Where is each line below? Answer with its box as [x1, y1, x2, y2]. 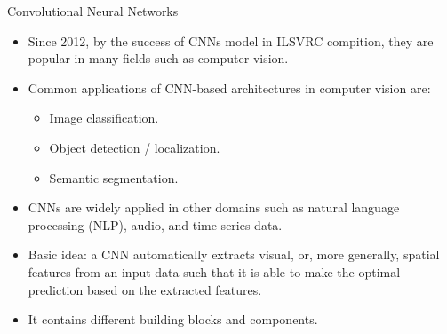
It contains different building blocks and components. [28, 310, 318, 329]
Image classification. [49, 108, 159, 127]
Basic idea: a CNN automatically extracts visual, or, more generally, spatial [28, 245, 440, 264]
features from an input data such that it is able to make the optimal [28, 262, 401, 281]
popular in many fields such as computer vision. [28, 49, 289, 68]
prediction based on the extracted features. [28, 280, 262, 298]
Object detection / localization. [49, 138, 220, 156]
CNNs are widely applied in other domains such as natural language [28, 198, 400, 217]
